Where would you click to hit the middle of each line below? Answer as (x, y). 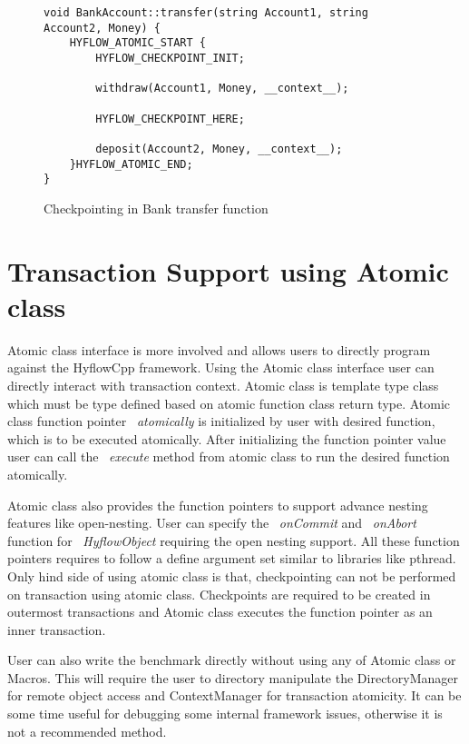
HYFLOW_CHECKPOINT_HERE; (170, 119)
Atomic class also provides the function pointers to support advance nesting (218, 505)
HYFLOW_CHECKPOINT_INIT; (170, 58)
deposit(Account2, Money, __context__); (219, 149)
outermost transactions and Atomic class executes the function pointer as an (220, 612)
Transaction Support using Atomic (228, 270)
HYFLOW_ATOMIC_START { (137, 43)
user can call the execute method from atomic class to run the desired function (229, 456)
